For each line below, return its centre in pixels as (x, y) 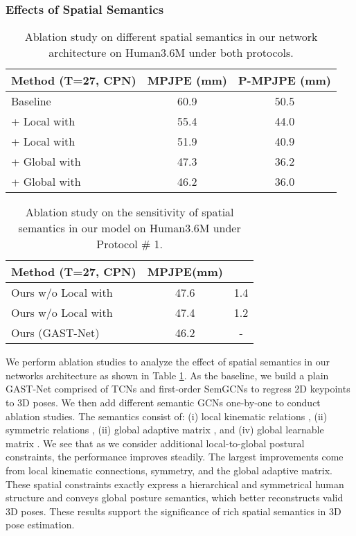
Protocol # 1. (130, 244)
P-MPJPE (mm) (285, 80)
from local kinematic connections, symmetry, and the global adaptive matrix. (169, 470)
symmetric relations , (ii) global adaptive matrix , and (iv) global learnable (165, 430)
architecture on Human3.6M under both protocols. (171, 53)
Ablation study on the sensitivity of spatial (130, 212)
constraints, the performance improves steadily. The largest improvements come (175, 457)
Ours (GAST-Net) (55, 333)
